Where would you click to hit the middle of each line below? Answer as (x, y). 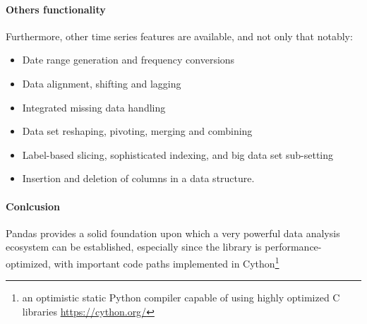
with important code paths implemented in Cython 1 (167, 262)
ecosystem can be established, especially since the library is (134, 247)
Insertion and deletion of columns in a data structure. (138, 178)
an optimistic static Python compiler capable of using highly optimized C (181, 298)
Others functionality (56, 9)
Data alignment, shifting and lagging (102, 83)
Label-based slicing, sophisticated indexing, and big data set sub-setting (178, 154)
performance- (293, 247)
